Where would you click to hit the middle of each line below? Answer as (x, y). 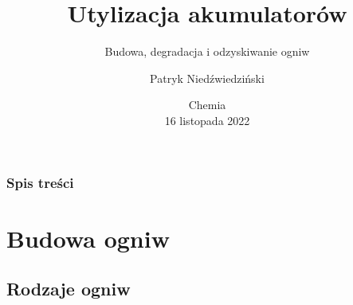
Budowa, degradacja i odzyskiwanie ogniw (207, 51)
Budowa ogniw (88, 238)
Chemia (207, 105)
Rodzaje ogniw (69, 289)
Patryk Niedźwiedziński (207, 78)
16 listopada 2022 (207, 120)
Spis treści (40, 182)
